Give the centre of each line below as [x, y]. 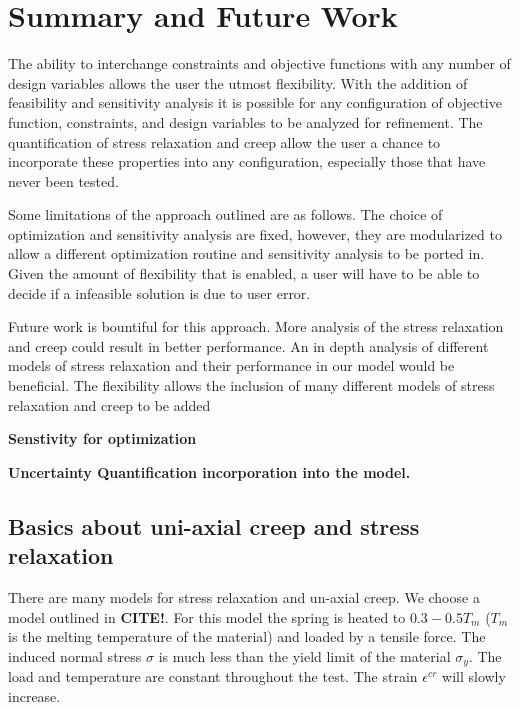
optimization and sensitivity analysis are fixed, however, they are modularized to [255, 233]
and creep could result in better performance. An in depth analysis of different [248, 345]
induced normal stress [75, 655]
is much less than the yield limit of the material [304, 655]
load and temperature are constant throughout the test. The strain [213, 676]
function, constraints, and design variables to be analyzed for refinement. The [245, 121]
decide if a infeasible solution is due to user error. [159, 292]
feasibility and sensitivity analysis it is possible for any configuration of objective [255, 102]
